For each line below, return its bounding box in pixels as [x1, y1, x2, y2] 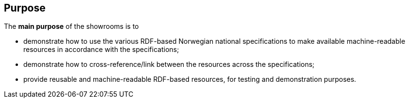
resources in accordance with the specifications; [23, 45, 179, 54]
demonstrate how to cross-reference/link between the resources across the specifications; [23, 60, 315, 69]
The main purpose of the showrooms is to [4, 22, 139, 31]
